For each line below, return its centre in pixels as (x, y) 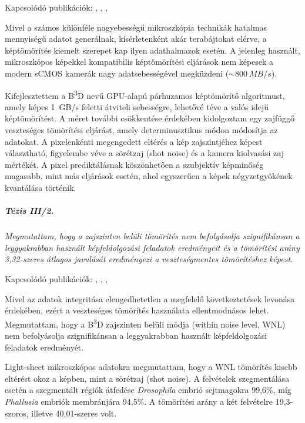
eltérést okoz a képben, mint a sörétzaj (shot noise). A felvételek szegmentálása (147, 378)
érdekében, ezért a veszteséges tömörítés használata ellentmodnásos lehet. (137, 310)
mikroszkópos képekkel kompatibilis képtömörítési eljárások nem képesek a (139, 62)
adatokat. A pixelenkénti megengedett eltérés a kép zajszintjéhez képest (134, 141)
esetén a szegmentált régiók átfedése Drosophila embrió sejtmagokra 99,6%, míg (148, 390)
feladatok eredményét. (44, 347)
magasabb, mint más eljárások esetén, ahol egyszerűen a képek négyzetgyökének (149, 176)
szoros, (17, 413)
